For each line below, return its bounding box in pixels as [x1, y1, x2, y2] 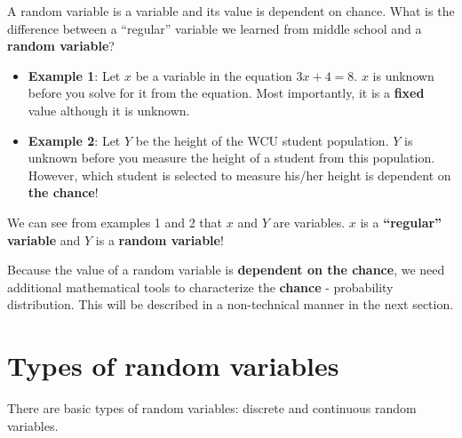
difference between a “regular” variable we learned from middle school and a [7, 19, 422, 37]
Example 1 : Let [28, 66, 121, 84]
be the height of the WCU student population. [135, 131, 389, 149]
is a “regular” [360, 212, 442, 231]
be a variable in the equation [135, 66, 292, 84]
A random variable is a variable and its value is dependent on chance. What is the [7, 2, 455, 20]
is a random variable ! [95, 230, 224, 249]
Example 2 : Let [28, 131, 121, 149]
